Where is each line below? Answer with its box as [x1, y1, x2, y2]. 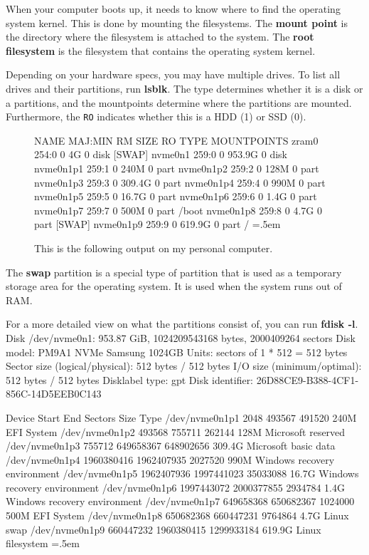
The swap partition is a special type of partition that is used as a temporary [6, 264, 342, 279]
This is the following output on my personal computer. [34, 240, 273, 255]
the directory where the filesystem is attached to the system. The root [6, 29, 314, 44]
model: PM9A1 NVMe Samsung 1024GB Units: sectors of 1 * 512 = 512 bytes [6, 344, 348, 359]
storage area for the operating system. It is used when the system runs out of [6, 279, 342, 294]
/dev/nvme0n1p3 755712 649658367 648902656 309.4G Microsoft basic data [6, 438, 336, 453]
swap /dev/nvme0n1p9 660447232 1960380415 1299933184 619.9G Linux [6, 522, 321, 536]
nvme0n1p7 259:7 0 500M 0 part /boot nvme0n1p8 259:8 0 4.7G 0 [34, 202, 322, 217]
